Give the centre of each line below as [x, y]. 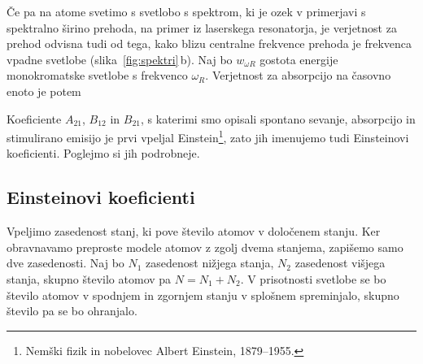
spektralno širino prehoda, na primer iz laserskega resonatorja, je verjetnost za [202, 27]
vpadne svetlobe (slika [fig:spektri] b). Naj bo [120, 59]
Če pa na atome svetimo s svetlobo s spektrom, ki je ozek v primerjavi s [186, 11]
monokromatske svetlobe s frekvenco [97, 75]
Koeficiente [34, 118]
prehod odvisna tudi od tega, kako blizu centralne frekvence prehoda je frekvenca [209, 43]
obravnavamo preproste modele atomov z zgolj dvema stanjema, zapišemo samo [205, 247]
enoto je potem [44, 91]
